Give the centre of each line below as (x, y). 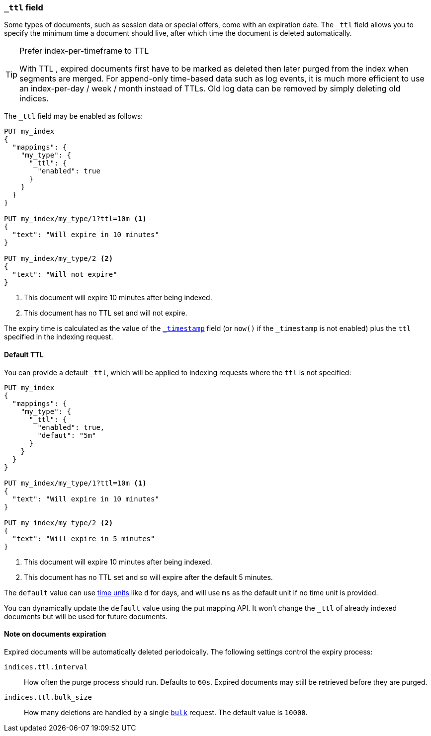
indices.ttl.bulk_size (48, 697)
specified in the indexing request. (59, 337)
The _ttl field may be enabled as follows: (74, 116)
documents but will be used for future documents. (86, 616)
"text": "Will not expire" (65, 275)
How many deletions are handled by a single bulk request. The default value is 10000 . (166, 712)
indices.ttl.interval (46, 667)
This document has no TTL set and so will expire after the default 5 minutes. (148, 577)
